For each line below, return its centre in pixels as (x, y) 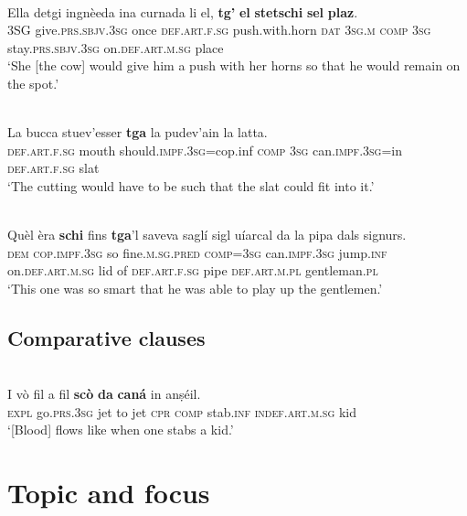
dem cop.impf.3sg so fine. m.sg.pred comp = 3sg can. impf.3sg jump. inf (197, 252)
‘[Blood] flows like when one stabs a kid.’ (121, 430)
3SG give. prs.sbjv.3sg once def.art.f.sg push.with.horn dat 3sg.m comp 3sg (219, 30)
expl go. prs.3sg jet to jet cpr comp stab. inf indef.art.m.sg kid (182, 411)
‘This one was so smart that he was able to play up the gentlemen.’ (195, 288)
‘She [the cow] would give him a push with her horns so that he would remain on (234, 65)
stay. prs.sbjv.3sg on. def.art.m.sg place (116, 47)
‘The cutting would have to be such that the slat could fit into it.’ (191, 185)
